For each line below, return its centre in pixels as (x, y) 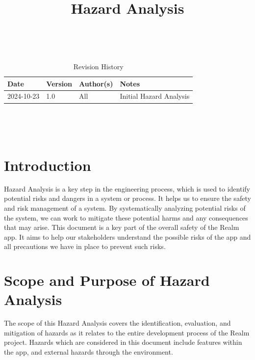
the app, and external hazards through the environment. (89, 352)
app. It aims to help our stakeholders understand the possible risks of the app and (127, 236)
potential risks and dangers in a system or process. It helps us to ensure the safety (127, 198)
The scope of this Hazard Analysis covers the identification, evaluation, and (117, 323)
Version (59, 83)
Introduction (48, 165)
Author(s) (96, 83)
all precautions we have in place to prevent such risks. (85, 246)
